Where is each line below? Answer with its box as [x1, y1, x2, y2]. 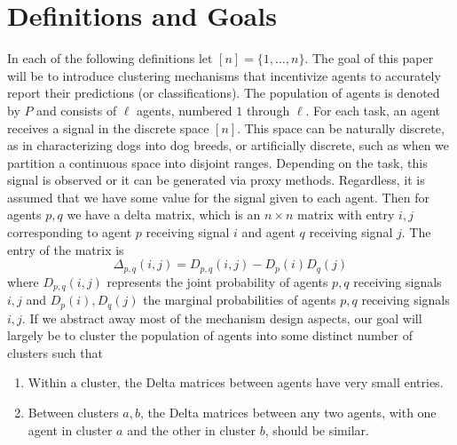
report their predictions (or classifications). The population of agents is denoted [7, 83, 440, 102]
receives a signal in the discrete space [7, 118, 209, 137]
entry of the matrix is [7, 240, 124, 258]
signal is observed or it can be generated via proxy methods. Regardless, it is [7, 171, 425, 189]
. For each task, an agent [305, 100, 441, 119]
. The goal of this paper [304, 49, 434, 68]
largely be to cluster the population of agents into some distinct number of [7, 326, 413, 345]
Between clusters [28, 402, 119, 421]
